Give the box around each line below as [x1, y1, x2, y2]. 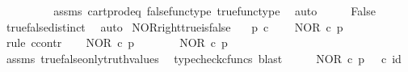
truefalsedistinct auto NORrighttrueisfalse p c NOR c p [6, 18, 343, 35]
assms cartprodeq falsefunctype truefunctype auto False [53, 2, 376, 19]
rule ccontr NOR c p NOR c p [6, 34, 228, 51]
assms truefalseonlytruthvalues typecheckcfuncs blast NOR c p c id [6, 49, 402, 66]
